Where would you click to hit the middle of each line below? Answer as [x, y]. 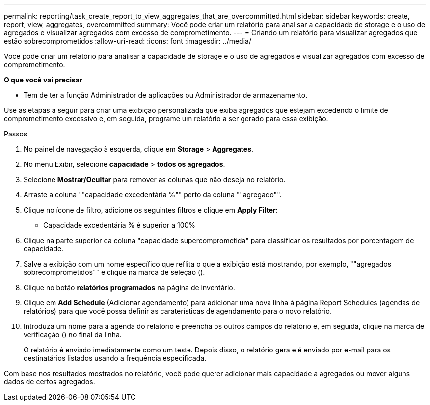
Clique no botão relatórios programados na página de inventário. [129, 287]
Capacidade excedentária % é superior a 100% [120, 225]
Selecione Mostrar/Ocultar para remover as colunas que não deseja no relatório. [155, 179]
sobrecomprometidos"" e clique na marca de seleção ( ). [114, 272]
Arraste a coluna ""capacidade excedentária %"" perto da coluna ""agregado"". [153, 195]
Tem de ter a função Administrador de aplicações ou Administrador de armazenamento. [166, 95]
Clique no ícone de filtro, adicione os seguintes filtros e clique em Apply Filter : [151, 210]
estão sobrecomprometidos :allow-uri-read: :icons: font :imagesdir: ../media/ [128, 41]
